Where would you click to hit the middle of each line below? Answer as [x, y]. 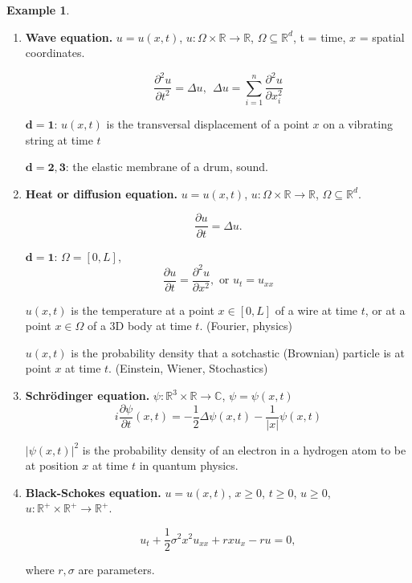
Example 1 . [38, 10]
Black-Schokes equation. [93, 492]
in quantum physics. [189, 465]
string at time [59, 139]
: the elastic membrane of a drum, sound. [167, 167]
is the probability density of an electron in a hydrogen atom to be [244, 449]
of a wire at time [316, 310]
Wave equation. [69, 37]
